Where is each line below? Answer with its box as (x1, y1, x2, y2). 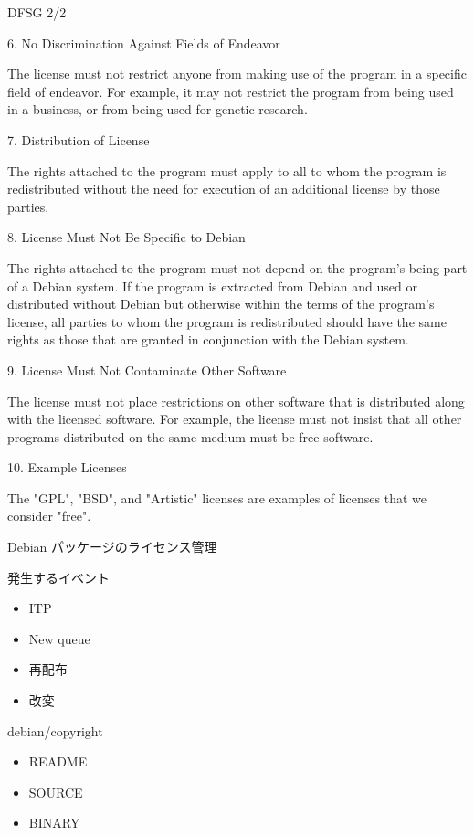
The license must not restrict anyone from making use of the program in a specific (7, 64, 467, 83)
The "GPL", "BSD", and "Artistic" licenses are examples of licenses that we (7, 488, 427, 507)
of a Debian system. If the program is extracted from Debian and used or (7, 276, 417, 295)
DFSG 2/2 (7, 3, 67, 21)
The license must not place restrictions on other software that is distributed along (7, 391, 465, 410)
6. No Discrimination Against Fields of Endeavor (7, 33, 280, 52)
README (28, 752, 88, 771)
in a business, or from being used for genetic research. (7, 100, 308, 119)
